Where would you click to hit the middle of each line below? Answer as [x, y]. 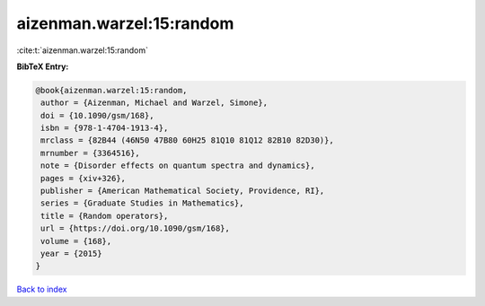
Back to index [42, 289]
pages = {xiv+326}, [83, 178]
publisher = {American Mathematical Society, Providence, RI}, [183, 191]
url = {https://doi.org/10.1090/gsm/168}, [136, 228]
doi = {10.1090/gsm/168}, [97, 115]
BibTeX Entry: [43, 66]
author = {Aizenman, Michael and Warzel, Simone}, [154, 103]
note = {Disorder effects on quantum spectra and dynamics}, [178, 166]
